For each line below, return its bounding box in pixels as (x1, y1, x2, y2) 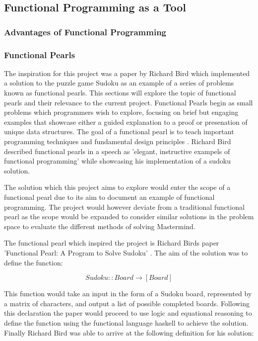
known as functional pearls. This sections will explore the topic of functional (4, 87, 236, 98)
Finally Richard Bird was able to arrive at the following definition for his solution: (4, 327, 254, 338)
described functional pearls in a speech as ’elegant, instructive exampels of (4, 146, 230, 156)
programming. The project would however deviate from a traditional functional (4, 201, 245, 212)
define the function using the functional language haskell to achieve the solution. (4, 317, 249, 328)
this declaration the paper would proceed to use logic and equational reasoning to (4, 308, 252, 318)
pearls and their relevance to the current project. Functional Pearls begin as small (4, 97, 253, 107)
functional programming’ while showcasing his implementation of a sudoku (4, 156, 231, 166)
